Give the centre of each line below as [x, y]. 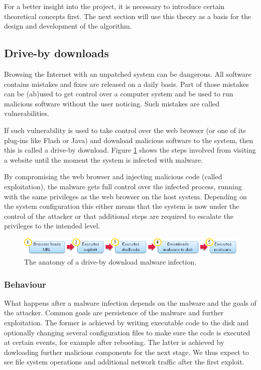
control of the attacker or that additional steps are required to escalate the [119, 216]
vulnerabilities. [27, 113]
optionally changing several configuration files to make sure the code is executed [127, 332]
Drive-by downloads [57, 53]
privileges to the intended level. [52, 226]
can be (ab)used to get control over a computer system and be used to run [119, 94]
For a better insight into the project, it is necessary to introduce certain [114, 6]
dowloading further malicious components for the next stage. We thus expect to [126, 352]
